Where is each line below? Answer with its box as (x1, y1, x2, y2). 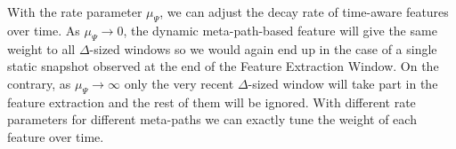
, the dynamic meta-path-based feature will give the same (123, 20, 437, 39)
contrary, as (7, 74, 71, 92)
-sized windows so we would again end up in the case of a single (89, 39, 437, 58)
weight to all (7, 39, 76, 58)
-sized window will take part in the (248, 74, 438, 92)
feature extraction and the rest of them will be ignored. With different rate (7, 92, 416, 111)
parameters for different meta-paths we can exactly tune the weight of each (7, 110, 417, 129)
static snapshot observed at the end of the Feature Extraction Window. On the (7, 57, 439, 75)
